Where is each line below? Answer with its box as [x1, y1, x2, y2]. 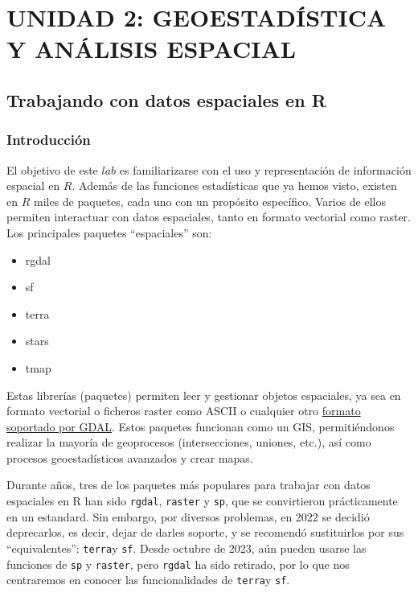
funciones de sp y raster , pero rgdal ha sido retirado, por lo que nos [6, 555, 350, 572]
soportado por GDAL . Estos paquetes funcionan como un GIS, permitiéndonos [6, 418, 395, 434]
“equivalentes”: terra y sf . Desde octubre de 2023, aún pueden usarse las [6, 539, 367, 556]
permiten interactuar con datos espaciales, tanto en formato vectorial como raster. [6, 208, 411, 225]
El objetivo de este [6, 161, 98, 178]
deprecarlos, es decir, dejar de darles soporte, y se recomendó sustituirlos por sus [6, 524, 404, 541]
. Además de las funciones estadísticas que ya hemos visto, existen [72, 177, 397, 194]
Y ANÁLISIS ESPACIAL [6, 32, 297, 65]
